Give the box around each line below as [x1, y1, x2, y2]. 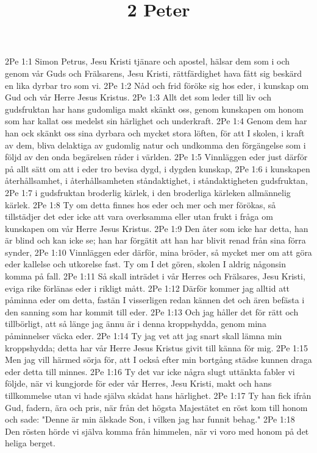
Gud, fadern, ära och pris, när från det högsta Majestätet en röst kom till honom [5, 401, 308, 413]
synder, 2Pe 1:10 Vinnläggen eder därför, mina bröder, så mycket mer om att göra [5, 245, 312, 258]
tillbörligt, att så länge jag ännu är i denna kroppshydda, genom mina [5, 317, 266, 330]
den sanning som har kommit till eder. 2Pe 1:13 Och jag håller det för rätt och [5, 305, 299, 318]
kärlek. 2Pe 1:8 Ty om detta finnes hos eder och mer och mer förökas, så [5, 198, 276, 211]
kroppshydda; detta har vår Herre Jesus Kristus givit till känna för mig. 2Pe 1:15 [5, 341, 308, 354]
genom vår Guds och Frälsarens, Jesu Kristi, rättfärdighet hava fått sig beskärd [5, 66, 302, 79]
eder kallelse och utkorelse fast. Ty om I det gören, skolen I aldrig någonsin [5, 258, 286, 270]
